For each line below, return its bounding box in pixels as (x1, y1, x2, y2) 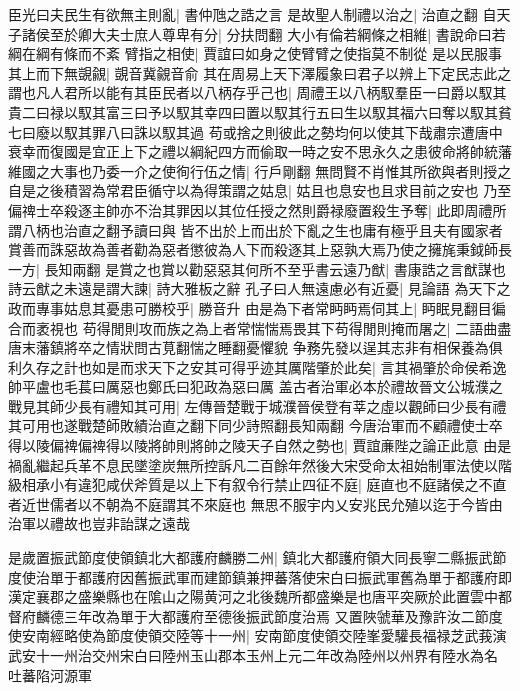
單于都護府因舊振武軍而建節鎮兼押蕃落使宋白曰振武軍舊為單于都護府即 (49, 566, 512, 587)
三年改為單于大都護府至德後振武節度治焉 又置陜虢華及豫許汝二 (63, 605, 475, 626)
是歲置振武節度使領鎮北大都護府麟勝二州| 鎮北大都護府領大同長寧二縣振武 (8, 547, 493, 568)
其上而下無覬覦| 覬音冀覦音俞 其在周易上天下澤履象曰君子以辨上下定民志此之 (8, 62, 512, 83)
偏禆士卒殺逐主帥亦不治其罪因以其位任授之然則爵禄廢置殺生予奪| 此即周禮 (8, 199, 493, 220)
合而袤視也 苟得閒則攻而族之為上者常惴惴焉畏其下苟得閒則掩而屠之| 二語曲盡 (8, 317, 512, 338)
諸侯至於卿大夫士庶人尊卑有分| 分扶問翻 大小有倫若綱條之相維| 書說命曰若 (21, 23, 506, 44)
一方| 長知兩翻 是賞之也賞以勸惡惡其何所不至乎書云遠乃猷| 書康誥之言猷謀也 (8, 258, 506, 279)
